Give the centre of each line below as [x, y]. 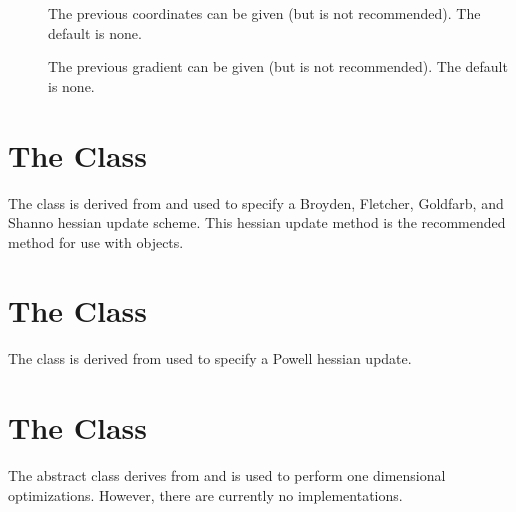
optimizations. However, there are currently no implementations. [205, 494]
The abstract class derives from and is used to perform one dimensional [227, 475]
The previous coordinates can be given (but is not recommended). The [264, 13]
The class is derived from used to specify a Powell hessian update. [210, 358]
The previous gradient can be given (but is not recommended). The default [278, 66]
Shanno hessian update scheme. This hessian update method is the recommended [257, 222]
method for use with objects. [96, 241]
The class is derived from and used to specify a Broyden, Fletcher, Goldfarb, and [256, 202]
